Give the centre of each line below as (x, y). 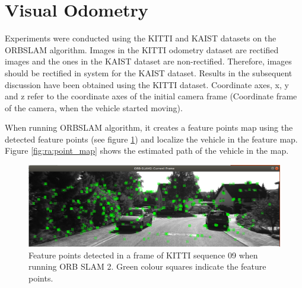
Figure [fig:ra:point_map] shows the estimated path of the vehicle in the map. (147, 151)
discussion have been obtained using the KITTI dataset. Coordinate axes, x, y (147, 84)
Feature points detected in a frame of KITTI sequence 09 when (143, 255)
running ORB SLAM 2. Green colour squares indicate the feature (147, 266)
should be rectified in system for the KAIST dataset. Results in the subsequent (149, 72)
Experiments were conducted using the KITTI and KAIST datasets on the (141, 38)
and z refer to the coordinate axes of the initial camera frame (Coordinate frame (151, 96)
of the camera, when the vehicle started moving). (94, 107)
